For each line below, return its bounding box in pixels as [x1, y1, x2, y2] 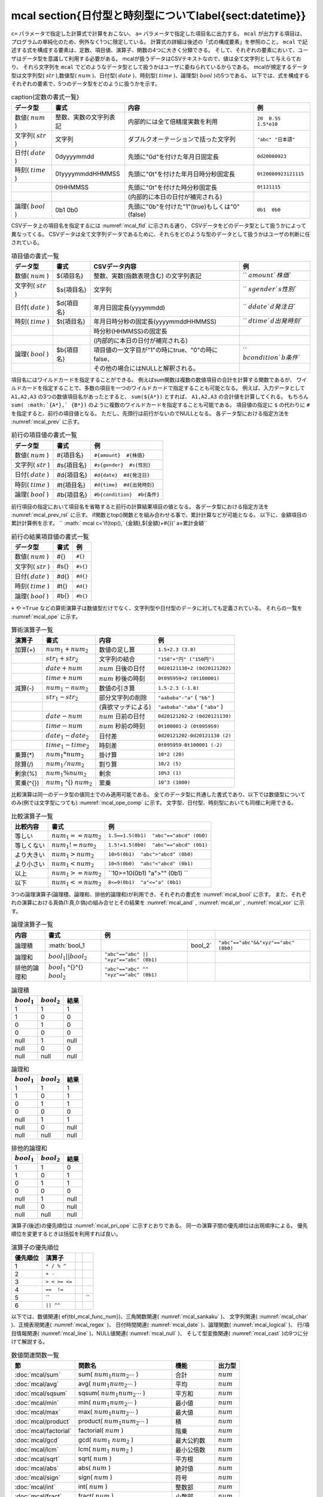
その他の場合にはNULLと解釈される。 [93, 364, 200, 372]
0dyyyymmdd [55, 152, 95, 160]
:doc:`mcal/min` [14, 1398, 59, 1407]
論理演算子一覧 [11, 920, 54, 929]
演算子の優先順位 [11, 1243, 60, 1251]
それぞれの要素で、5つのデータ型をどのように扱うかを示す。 [11, 80, 161, 87]
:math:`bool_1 [48, 941, 85, 949]
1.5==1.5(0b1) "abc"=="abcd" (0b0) [108, 832, 208, 839]
